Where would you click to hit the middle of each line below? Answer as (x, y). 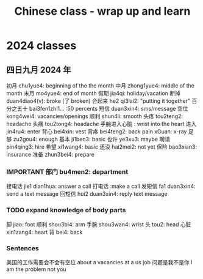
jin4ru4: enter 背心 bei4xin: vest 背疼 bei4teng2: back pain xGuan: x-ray (97, 132)
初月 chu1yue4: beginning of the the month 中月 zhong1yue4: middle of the (101, 86)
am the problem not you (36, 269)
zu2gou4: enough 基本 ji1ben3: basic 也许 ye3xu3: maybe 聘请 (92, 139)
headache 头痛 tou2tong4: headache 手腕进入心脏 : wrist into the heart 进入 (101, 124)
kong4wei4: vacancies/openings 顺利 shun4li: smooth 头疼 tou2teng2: (95, 116)
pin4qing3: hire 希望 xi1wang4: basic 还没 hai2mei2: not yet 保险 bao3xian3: (101, 147)
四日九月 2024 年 (39, 69)
